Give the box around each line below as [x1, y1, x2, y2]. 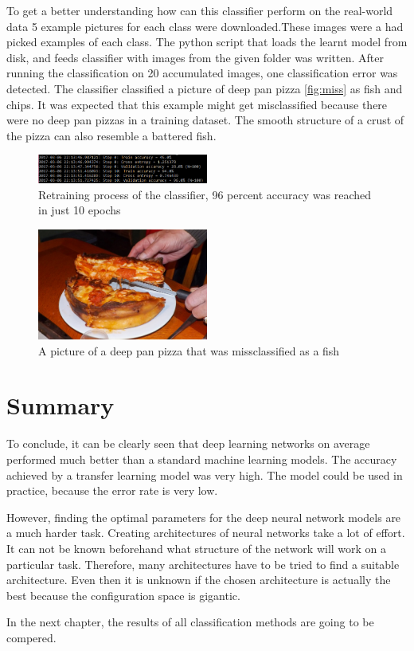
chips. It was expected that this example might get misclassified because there [6, 96, 388, 112]
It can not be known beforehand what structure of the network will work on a [6, 539, 387, 556]
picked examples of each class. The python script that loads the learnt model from [6, 33, 408, 50]
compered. [6, 629, 57, 645]
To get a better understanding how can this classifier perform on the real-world [6, 2, 393, 18]
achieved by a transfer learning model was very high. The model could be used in [6, 466, 403, 483]
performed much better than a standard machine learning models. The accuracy [6, 450, 397, 467]
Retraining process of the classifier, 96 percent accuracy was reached [38, 186, 372, 202]
